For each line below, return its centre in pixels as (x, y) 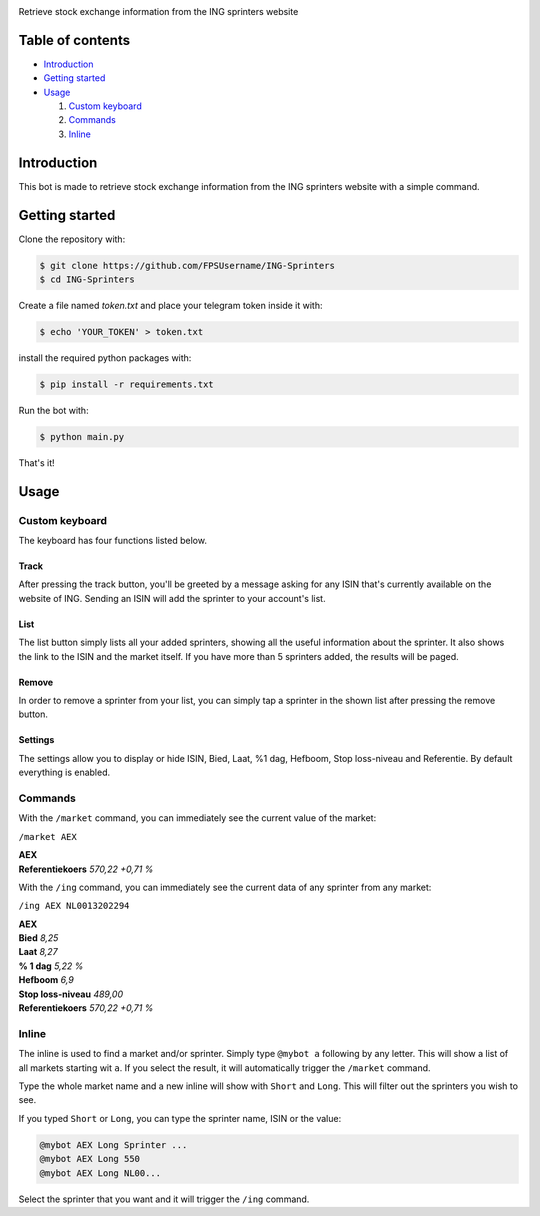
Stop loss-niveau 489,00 (71, 994)
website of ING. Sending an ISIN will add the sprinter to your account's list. (172, 598)
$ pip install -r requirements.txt (126, 384)
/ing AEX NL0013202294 (74, 906)
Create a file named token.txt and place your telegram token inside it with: (171, 306)
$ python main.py (82, 436)
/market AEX (47, 836)
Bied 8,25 (38, 938)
